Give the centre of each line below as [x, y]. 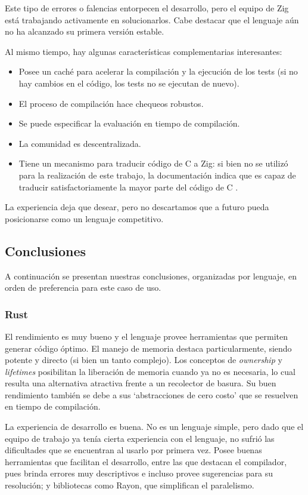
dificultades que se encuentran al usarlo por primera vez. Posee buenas [133, 450]
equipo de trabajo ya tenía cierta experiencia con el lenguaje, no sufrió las [140, 438]
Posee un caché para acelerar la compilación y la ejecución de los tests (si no [158, 71]
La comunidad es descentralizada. [80, 143]
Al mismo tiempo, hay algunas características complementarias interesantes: [144, 51]
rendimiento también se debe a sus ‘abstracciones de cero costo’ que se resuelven [152, 394]
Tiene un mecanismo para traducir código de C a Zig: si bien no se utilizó [153, 163]
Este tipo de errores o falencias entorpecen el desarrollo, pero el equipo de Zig [147, 8]
